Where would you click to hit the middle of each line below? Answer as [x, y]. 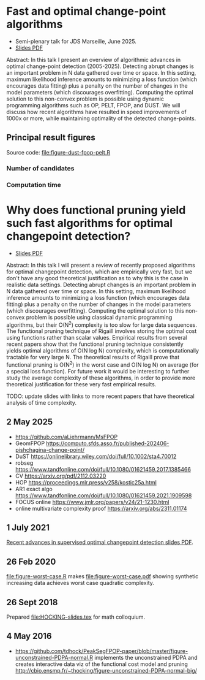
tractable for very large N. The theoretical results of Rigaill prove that [93, 357]
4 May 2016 [29, 636]
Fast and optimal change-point [86, 11]
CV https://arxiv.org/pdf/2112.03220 [61, 476]
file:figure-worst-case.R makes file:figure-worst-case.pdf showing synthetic [102, 576]
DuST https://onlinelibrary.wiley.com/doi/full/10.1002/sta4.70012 [96, 456]
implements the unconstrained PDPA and [146, 657]
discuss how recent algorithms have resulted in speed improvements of [96, 112]
